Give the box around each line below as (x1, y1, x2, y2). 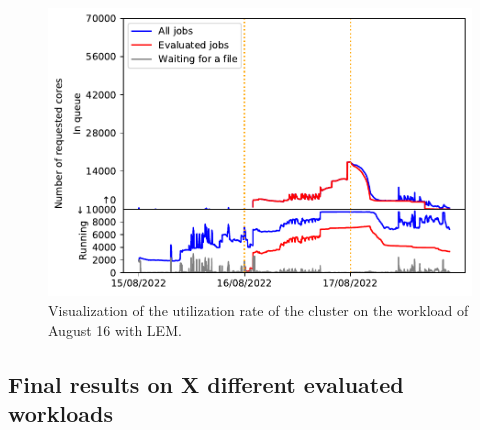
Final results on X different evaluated (8, 368, 404, 399)
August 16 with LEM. (48, 319, 182, 340)
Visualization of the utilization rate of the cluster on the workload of (48, 300, 469, 321)
